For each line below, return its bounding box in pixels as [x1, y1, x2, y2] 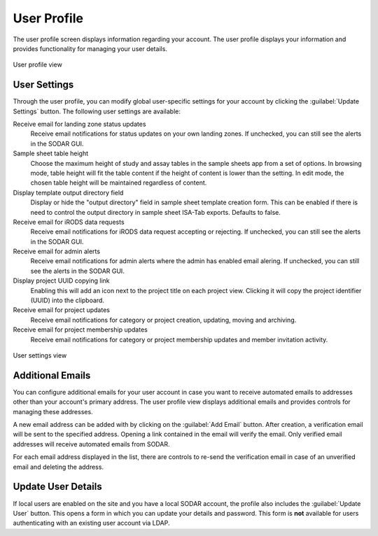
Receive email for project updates [13, 306, 110, 314]
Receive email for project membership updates [13, 325, 148, 334]
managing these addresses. [13, 407, 94, 416]
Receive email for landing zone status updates [13, 120, 146, 129]
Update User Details [13, 481, 102, 493]
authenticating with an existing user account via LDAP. [13, 519, 171, 528]
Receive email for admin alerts [13, 247, 101, 255]
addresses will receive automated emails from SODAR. [13, 439, 170, 448]
